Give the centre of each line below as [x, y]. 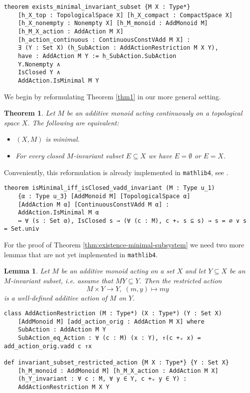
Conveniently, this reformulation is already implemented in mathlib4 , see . [116, 172]
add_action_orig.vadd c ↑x [48, 346]
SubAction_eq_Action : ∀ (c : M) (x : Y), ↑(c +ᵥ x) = [109, 338]
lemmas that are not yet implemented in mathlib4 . [81, 254]
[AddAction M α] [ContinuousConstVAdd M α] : [94, 204]
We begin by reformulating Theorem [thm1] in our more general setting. [112, 96]
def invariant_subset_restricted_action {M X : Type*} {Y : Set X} [117, 363]
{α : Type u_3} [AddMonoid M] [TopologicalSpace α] [104, 196]
